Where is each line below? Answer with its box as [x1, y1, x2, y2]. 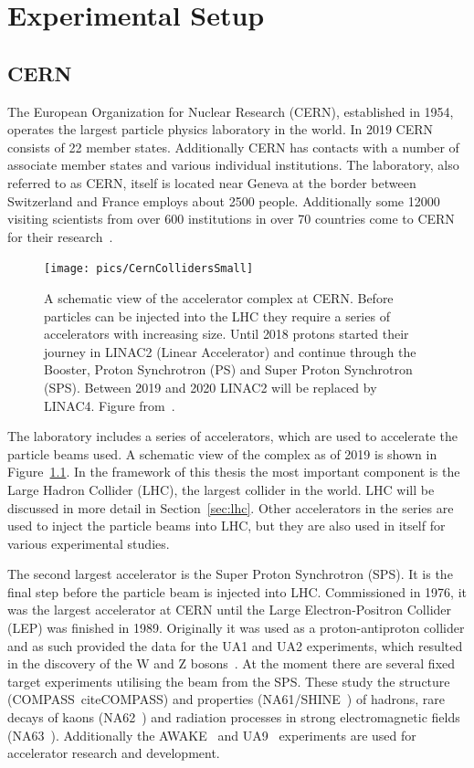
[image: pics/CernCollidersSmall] [44, 262, 254, 276]
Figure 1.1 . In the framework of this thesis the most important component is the [7, 462, 460, 481]
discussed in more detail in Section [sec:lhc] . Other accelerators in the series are [7, 498, 454, 517]
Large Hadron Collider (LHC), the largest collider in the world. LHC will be [7, 479, 435, 499]
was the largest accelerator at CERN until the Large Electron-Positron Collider [7, 600, 452, 619]
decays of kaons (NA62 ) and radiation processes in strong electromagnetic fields [7, 708, 460, 727]
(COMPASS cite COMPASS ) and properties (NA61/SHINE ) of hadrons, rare [7, 689, 445, 709]
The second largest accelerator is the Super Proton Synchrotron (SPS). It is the [7, 564, 453, 584]
